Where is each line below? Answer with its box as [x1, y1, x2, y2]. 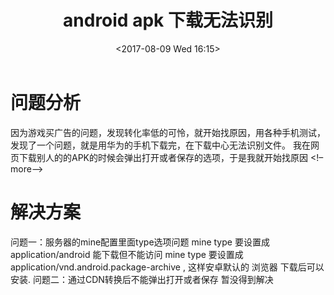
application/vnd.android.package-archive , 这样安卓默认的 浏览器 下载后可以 [10, 261, 325, 273]
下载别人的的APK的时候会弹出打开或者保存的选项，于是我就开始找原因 [18, 151, 309, 163]
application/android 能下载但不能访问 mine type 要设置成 [10, 248, 244, 260]
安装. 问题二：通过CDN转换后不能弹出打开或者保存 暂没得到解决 [10, 273, 274, 285]
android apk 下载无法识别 [63, 9, 273, 32]
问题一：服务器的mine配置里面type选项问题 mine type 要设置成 [10, 236, 270, 248]
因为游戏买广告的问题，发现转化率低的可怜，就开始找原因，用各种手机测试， [10, 126, 326, 138]
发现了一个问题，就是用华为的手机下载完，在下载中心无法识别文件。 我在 [10, 139, 311, 151]
